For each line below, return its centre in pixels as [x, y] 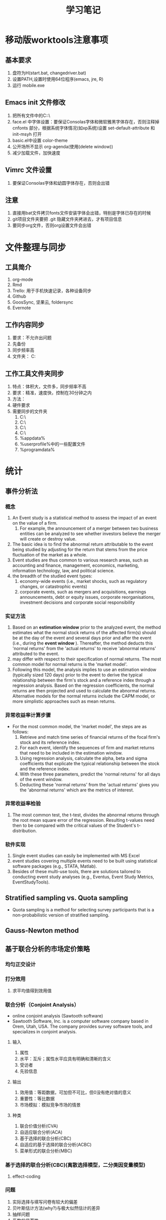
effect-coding [26, 1176]
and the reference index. [45, 769]
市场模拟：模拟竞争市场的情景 [50, 1105]
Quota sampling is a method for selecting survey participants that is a [83, 909]
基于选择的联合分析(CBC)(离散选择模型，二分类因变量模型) [75, 1165]
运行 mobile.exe [28, 85]
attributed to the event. [36, 654]
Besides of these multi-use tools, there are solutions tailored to [77, 872]
